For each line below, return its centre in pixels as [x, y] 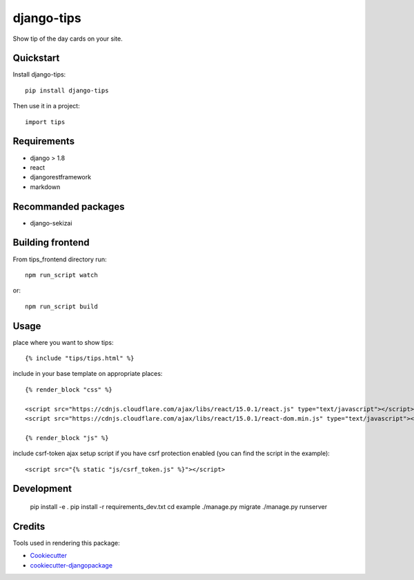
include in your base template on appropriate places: [88, 374]
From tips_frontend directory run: [60, 259]
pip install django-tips [67, 90]
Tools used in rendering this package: [66, 543]
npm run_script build [61, 306]
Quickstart [36, 58]
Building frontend [51, 242]
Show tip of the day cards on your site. [68, 39]
